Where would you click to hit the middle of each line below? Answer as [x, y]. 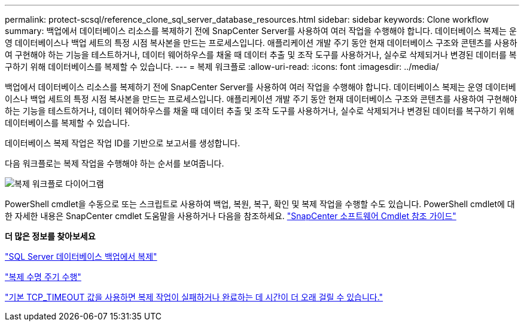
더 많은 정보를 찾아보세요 [50, 236]
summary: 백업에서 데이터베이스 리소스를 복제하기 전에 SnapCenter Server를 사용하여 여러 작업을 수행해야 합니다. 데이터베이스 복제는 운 [261, 31]
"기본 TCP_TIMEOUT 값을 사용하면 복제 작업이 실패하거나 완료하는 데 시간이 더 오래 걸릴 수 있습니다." [194, 297]
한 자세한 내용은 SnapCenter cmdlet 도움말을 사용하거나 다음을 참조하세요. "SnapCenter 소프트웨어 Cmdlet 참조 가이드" [231, 216]
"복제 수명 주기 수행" [43, 277]
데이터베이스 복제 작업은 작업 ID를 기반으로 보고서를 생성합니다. [123, 143]
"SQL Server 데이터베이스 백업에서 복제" [81, 256]
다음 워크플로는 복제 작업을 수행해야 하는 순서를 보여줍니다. [115, 163]
